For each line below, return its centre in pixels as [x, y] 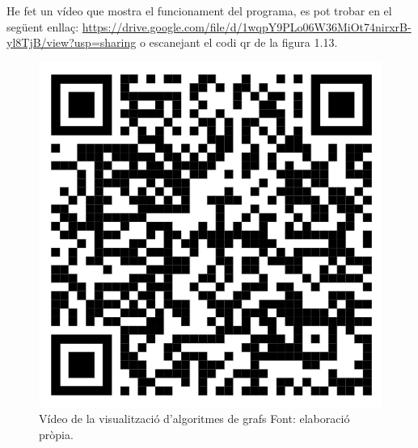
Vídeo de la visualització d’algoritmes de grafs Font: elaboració [194, 419]
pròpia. [56, 434]
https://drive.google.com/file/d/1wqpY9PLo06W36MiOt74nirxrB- [247, 26]
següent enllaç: [43, 26]
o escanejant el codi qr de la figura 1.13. [239, 42]
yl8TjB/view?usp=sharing [72, 42]
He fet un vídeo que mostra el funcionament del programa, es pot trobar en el [199, 10]
